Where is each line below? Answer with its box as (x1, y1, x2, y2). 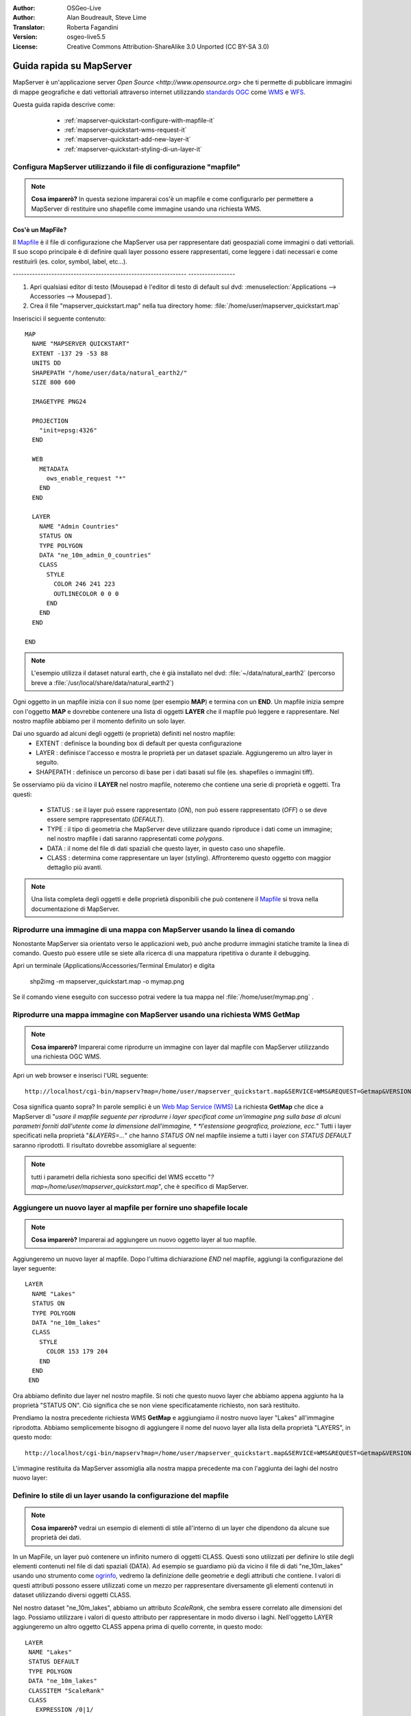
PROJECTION (32, 417, 68, 425)
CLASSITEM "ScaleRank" (28, 1686, 105, 1695)
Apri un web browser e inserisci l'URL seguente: (12, 1071, 149, 1080)
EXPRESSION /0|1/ (35, 1706, 94, 1714)
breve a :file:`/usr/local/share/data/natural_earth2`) (31, 678, 174, 686)
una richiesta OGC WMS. (31, 1052, 102, 1060)
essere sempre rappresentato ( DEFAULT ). (47, 815, 164, 824)
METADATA (38, 465, 68, 473)
